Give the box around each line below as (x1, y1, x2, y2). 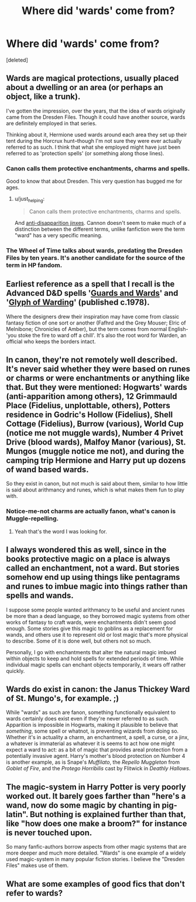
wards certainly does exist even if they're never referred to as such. (6, 715, 170, 722)
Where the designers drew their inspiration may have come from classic (6, 313, 180, 320)
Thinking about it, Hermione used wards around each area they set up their (6, 131, 187, 138)
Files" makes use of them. (6, 862, 69, 869)
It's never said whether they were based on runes (6, 364, 191, 374)
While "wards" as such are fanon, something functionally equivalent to (6, 709, 176, 716)
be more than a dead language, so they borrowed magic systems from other (6, 612, 190, 619)
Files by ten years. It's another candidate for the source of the (6, 254, 185, 262)
